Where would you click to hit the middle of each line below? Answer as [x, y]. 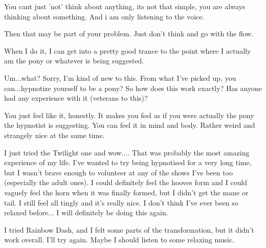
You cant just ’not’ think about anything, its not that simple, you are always [125, 6]
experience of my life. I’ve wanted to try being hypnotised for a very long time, [128, 162]
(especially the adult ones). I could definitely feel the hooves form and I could [126, 182]
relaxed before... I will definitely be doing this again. [86, 212]
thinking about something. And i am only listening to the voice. [104, 16]
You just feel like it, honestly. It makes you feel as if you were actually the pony [129, 115]
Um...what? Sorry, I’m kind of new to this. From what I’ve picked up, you [120, 77]
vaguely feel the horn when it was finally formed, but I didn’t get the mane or [126, 192]
